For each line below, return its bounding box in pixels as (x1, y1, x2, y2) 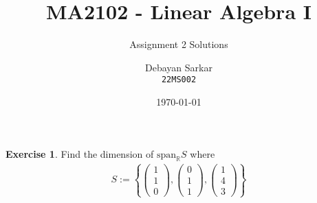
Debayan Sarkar (145, 60, 212, 74)
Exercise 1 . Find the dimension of (6, 146, 154, 160)
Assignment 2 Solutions (129, 37, 228, 51)
